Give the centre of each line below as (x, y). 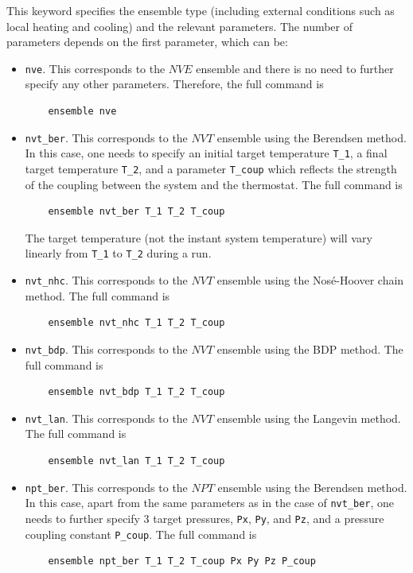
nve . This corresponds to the (95, 68)
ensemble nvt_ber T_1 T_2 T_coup (136, 212)
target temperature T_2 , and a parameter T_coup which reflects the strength (211, 168)
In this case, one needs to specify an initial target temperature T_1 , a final (206, 153)
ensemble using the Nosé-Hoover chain (310, 280)
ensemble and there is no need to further (295, 68)
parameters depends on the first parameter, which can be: (147, 42)
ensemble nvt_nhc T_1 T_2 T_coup (136, 323)
